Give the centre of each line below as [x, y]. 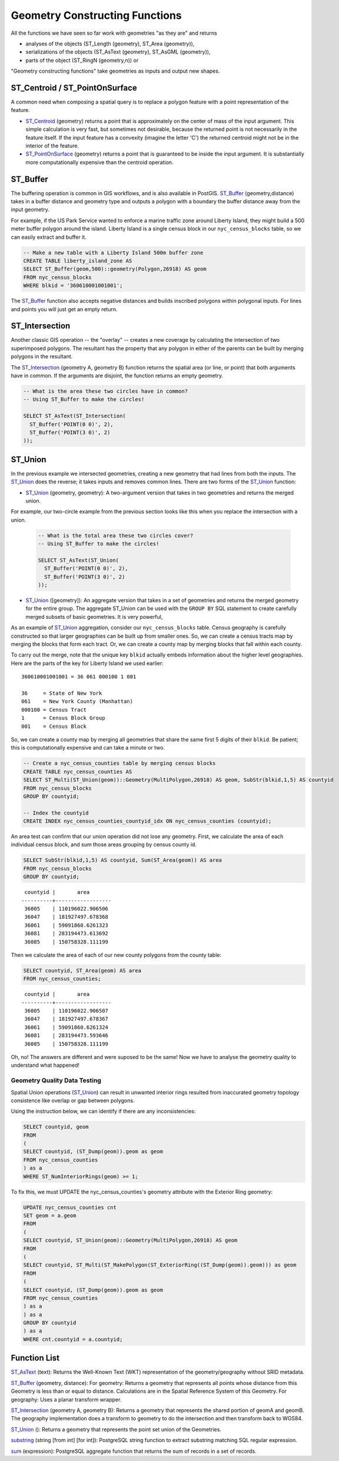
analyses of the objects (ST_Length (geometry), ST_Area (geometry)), [110, 44]
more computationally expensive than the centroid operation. [99, 162]
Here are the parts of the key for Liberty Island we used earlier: [87, 663]
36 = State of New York [62, 693]
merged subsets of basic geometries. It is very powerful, [94, 616]
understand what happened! [45, 1065]
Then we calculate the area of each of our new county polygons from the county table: [116, 955]
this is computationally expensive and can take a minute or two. [88, 748]
